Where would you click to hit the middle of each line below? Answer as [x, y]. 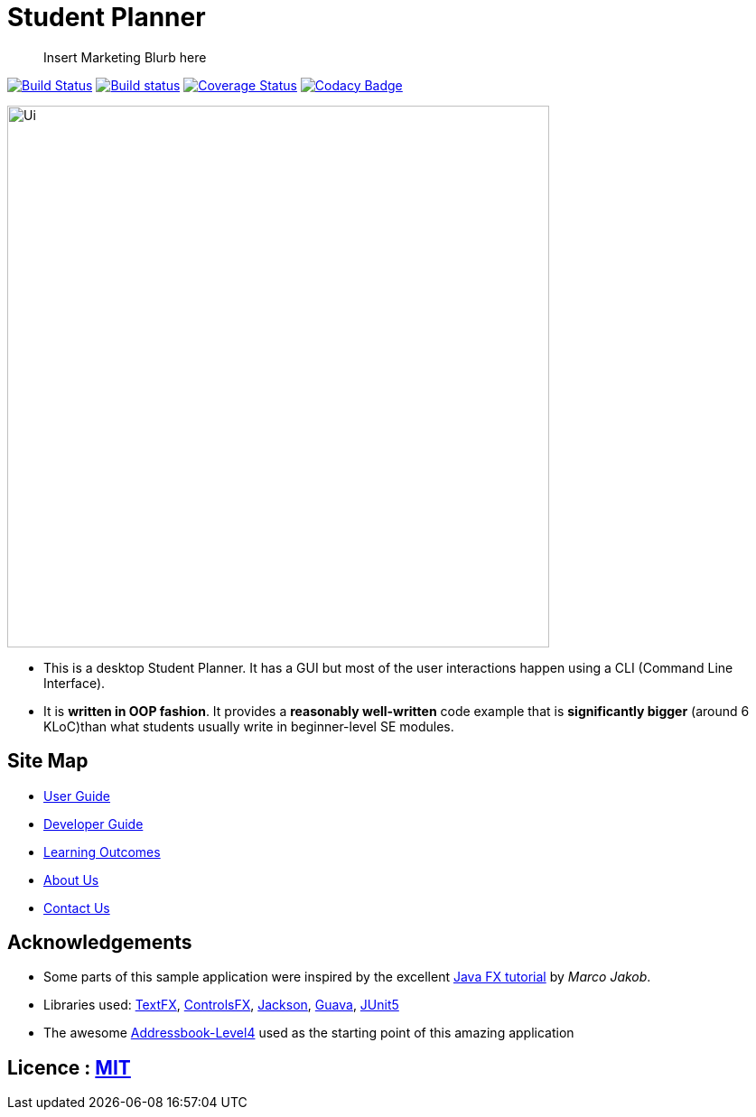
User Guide [77, 796]
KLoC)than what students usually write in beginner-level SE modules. [249, 726]
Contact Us [77, 908]
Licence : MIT [69, 1067]
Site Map [48, 761]
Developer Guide [93, 824]
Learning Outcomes [102, 852]
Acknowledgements [100, 943]
